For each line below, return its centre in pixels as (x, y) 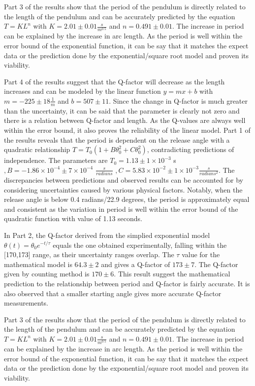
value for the (201, 254)
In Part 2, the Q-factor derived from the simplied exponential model (107, 235)
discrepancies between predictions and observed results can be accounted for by (124, 180)
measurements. (26, 303)
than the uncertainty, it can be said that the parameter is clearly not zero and (122, 110)
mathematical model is (38, 264)
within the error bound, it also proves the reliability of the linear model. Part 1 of (127, 130)
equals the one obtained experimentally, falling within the (140, 245)
